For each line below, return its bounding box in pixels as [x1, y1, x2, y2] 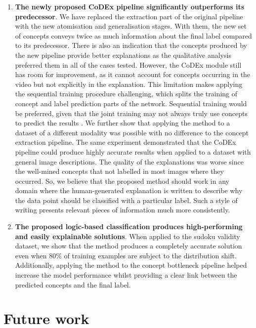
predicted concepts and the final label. [15, 279, 131, 289]
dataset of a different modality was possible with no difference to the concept [15, 127, 249, 137]
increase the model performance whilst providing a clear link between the [15, 270, 237, 280]
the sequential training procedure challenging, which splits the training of [15, 88, 238, 99]
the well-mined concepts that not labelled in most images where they [15, 166, 224, 176]
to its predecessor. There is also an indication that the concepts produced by [15, 40, 248, 50]
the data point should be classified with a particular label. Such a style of [15, 195, 238, 205]
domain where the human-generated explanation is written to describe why [15, 185, 243, 196]
